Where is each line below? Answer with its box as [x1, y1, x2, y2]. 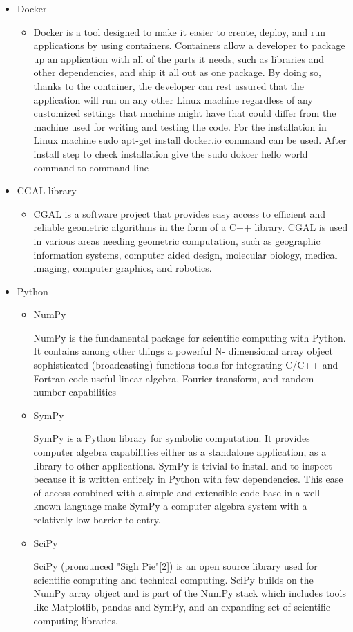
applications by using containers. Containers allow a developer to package [33, 38, 345, 53]
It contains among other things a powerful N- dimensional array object [33, 344, 333, 358]
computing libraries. [33, 613, 118, 627]
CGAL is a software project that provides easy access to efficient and [33, 206, 325, 221]
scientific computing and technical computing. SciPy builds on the [33, 572, 314, 586]
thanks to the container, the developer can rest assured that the [33, 78, 304, 93]
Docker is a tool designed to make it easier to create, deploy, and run [33, 24, 326, 39]
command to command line [33, 160, 149, 174]
